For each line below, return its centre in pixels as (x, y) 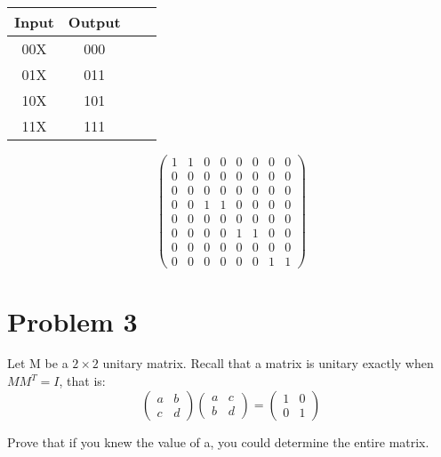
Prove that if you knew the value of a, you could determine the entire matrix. (218, 441)
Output (94, 22)
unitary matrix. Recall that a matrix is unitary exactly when (268, 363)
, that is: (82, 381)
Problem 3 (72, 321)
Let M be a (38, 363)
